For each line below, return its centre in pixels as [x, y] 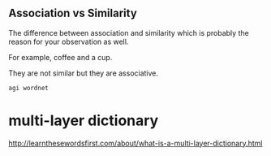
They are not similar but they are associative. [84, 73]
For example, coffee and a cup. [60, 57]
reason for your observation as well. [69, 41]
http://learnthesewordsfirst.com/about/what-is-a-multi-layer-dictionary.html [135, 143]
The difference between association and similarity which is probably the [129, 32]
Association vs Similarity [73, 13]
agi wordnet [28, 88]
